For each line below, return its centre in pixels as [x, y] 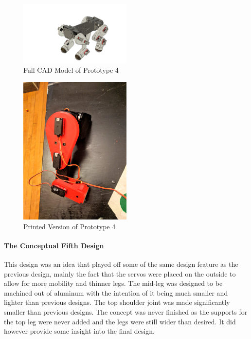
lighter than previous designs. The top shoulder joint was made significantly [117, 302]
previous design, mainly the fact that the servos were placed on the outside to [120, 273]
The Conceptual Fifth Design [54, 245]
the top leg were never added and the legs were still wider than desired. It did [120, 321]
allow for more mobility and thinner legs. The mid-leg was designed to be [113, 283]
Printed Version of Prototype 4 [70, 226]
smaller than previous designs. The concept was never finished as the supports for [126, 312]
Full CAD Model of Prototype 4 [71, 70]
